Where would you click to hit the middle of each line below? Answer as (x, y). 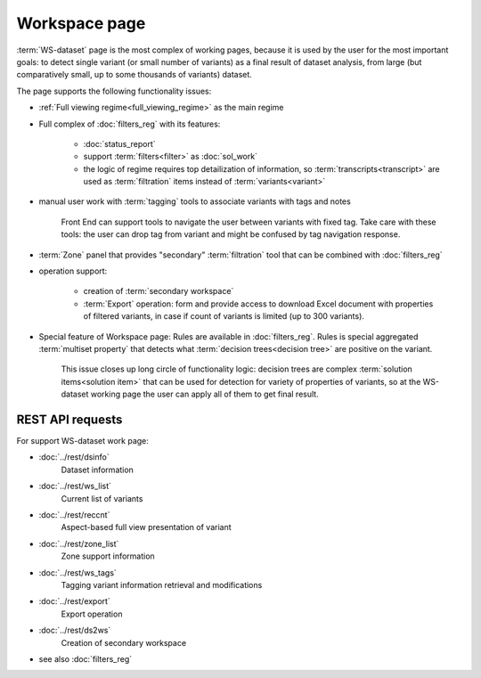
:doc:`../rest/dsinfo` (74, 457)
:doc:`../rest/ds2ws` (75, 630)
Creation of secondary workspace (124, 642)
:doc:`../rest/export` (74, 601)
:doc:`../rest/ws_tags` (78, 572)
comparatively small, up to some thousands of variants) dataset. (135, 75)
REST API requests (69, 419)
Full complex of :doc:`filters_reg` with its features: (130, 124)
